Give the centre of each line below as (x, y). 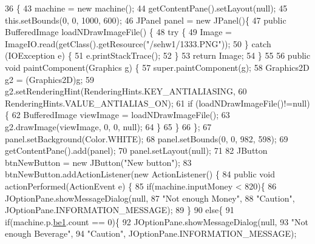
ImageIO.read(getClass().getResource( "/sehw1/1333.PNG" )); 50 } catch (138, 43)
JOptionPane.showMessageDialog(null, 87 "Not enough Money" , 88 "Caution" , (150, 198)
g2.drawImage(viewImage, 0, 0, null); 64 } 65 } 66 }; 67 (108, 126)
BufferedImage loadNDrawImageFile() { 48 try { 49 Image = (118, 32)
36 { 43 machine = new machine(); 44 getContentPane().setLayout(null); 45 (146, 8)
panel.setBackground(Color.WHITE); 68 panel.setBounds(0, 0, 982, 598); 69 (147, 138)
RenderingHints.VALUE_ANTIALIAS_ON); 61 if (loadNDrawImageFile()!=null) (157, 103)
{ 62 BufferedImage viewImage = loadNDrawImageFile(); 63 (117, 115)
